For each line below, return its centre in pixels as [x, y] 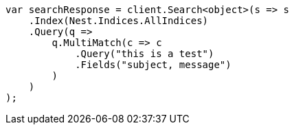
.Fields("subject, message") [153, 65]
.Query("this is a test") [145, 54]
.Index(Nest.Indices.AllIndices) [118, 21]
